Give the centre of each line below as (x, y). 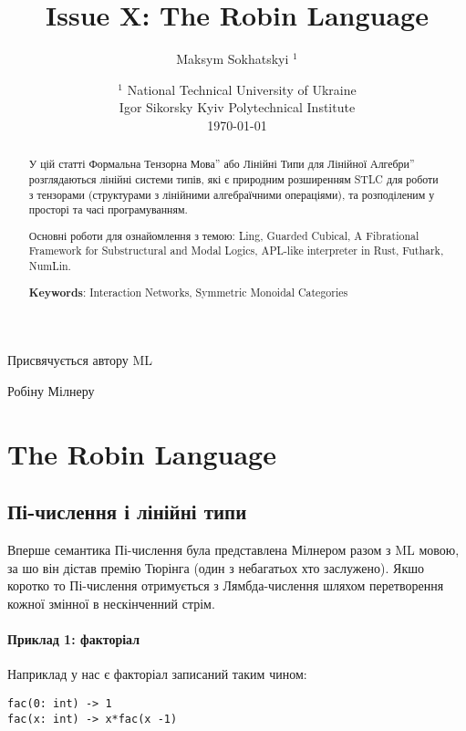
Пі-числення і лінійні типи (127, 512)
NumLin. (50, 266)
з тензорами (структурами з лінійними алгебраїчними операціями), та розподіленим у (232, 194)
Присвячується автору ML (80, 360)
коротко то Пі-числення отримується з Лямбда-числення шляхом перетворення (226, 585)
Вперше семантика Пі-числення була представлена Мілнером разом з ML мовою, (233, 550)
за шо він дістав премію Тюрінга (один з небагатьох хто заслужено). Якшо (216, 567)
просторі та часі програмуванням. (108, 209)
